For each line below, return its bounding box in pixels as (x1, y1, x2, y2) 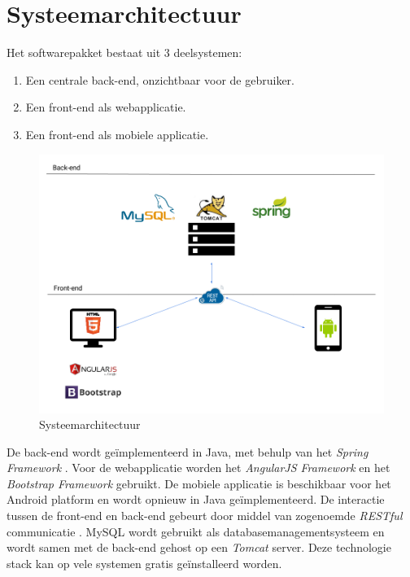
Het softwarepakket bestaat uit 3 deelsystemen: (7, 44, 242, 61)
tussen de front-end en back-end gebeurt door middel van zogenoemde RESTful (7, 507, 403, 524)
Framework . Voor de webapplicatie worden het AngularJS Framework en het (7, 459, 390, 476)
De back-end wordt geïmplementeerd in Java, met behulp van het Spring (7, 443, 369, 460)
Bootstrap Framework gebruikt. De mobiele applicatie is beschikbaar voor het (7, 474, 391, 492)
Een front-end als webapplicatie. (25, 98, 186, 116)
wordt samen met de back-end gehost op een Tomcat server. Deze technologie (7, 539, 391, 556)
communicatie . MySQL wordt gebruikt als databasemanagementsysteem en (7, 522, 385, 540)
